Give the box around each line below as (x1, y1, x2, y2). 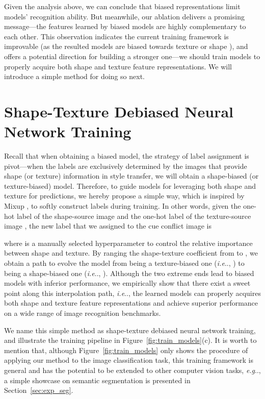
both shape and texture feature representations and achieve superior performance (4, 297, 258, 308)
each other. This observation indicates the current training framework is (4, 31, 229, 41)
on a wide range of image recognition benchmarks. (4, 307, 161, 318)
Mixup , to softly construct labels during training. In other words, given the (4, 201, 241, 211)
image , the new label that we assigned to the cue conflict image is (4, 220, 211, 231)
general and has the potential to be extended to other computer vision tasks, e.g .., (4, 364, 261, 375)
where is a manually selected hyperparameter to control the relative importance (4, 237, 253, 248)
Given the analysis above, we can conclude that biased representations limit (4, 1, 241, 11)
